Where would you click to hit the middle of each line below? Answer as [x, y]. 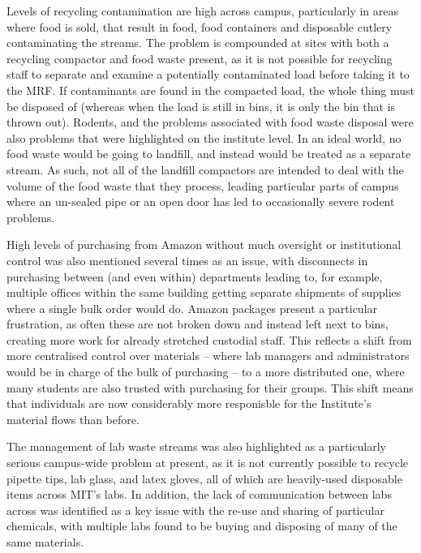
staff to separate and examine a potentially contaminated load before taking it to [208, 74]
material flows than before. [73, 419]
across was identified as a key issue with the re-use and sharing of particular [195, 510]
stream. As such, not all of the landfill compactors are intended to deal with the [205, 169]
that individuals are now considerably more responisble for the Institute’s [189, 403]
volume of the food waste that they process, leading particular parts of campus [203, 185]
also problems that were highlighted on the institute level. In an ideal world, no [204, 137]
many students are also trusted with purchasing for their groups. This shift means [210, 387]
